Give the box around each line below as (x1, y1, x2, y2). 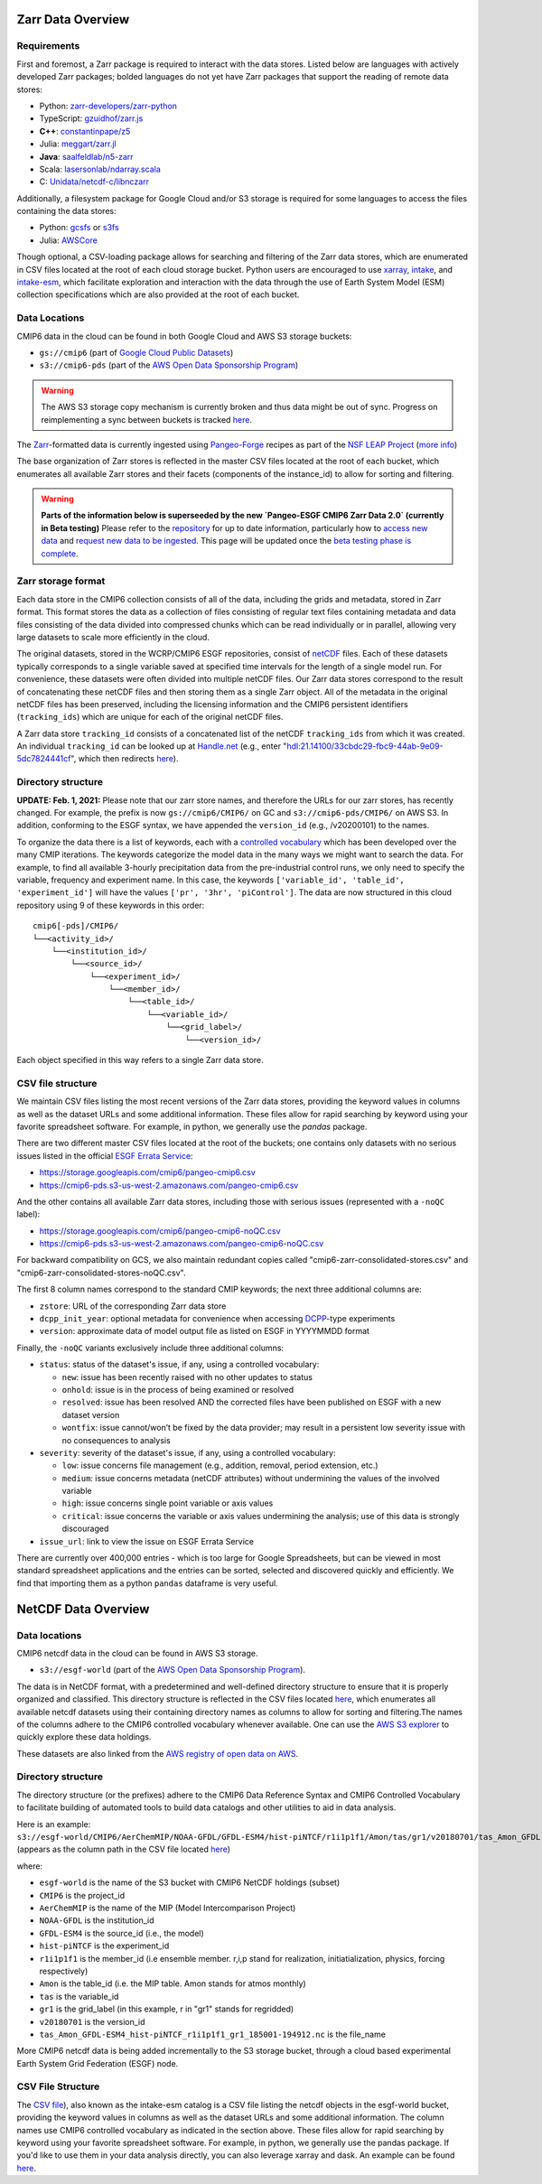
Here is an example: (16, 1818, 91, 1829)
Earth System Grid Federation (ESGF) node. (16, 2058, 179, 2068)
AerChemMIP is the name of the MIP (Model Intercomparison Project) (39, 1902, 296, 1913)
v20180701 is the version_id (39, 2016, 145, 2027)
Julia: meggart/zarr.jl (39, 138, 117, 149)
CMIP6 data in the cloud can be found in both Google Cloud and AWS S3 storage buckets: (16, 331, 352, 341)
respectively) (39, 1965, 89, 1976)
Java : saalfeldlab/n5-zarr (39, 151, 135, 162)
